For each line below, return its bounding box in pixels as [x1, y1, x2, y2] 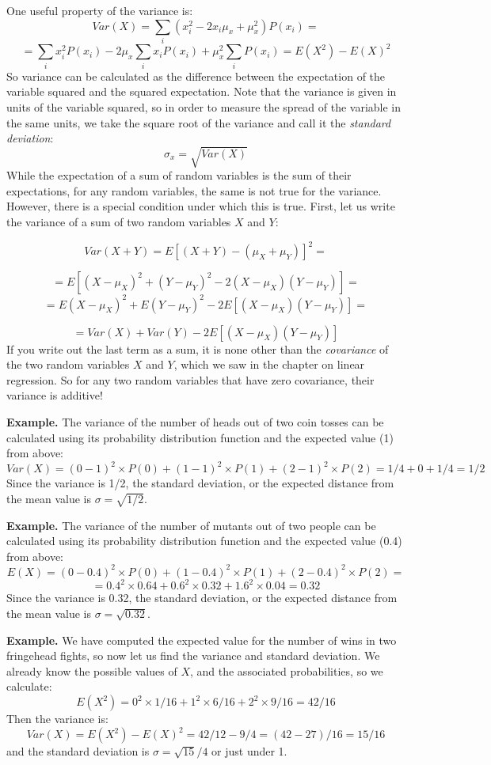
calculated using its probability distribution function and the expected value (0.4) [6, 532, 402, 549]
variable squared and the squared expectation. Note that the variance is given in [6, 83, 397, 100]
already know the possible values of [6, 662, 177, 679]
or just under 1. [211, 743, 287, 759]
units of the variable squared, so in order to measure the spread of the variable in [6, 98, 402, 115]
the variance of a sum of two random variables [6, 214, 231, 230]
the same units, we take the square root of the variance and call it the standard [6, 114, 391, 131]
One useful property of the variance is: [6, 2, 193, 18]
